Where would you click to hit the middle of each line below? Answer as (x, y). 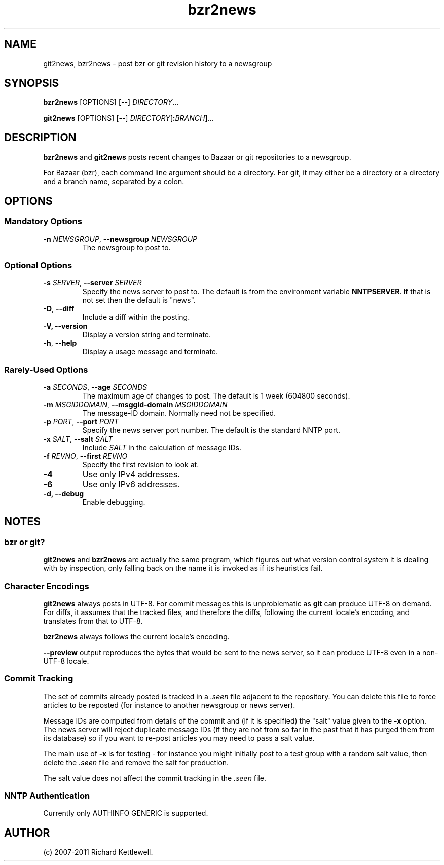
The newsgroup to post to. (126, 247)
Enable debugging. (114, 502)
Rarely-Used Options (46, 369)
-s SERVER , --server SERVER (92, 283)
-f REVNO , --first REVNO (85, 456)
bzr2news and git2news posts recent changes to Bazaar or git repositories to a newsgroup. (197, 157)
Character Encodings (47, 586)
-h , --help (60, 343)
